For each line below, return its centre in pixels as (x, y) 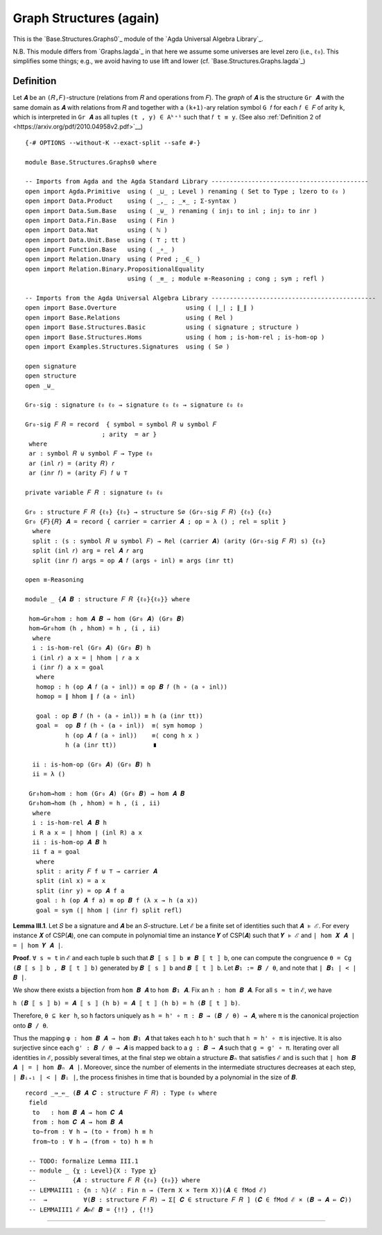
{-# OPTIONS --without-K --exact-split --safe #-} (113, 143)
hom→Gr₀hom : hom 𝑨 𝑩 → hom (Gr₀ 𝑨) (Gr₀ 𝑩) (107, 619)
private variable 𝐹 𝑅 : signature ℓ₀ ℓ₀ (94, 492)
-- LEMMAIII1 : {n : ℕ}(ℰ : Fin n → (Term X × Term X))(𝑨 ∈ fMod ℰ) (148, 1190)
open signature (51, 366)
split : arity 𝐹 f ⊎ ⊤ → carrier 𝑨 (96, 872)
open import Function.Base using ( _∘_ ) (100, 250)
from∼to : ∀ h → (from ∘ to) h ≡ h (93, 1141)
